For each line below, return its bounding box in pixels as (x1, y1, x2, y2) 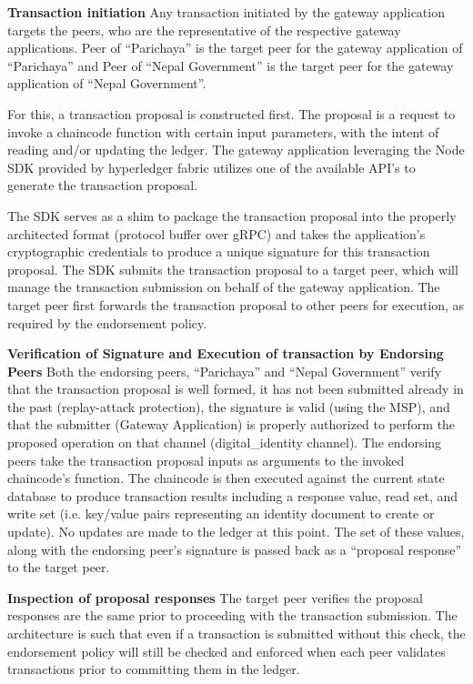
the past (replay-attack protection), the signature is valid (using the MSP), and (7, 397, 450, 416)
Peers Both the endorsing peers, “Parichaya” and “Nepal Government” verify (7, 361, 442, 380)
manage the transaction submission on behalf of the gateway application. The (7, 277, 440, 297)
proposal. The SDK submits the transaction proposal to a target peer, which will (7, 259, 458, 278)
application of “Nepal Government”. (7, 74, 206, 93)
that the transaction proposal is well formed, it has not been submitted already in (7, 379, 464, 398)
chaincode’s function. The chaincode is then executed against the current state (7, 468, 445, 488)
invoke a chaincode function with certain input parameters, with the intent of (7, 122, 439, 141)
